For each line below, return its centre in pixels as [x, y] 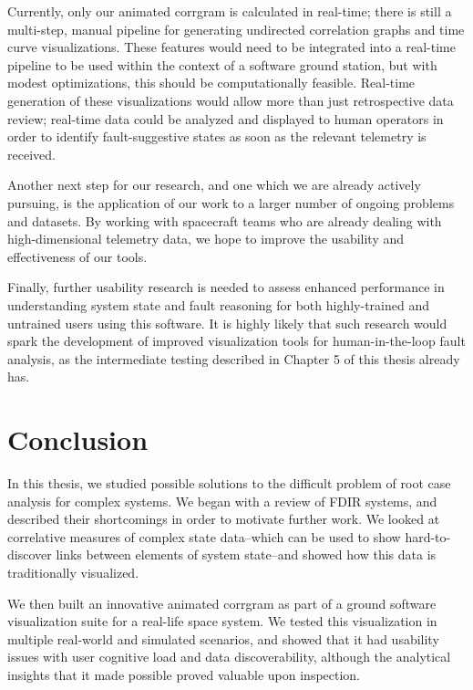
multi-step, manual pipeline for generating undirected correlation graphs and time [236, 29]
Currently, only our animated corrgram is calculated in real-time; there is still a [230, 11]
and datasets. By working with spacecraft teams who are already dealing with [225, 220]
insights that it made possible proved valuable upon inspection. [184, 674]
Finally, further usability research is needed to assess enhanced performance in [226, 287]
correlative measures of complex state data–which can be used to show [204, 536]
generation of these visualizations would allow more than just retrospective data [231, 100]
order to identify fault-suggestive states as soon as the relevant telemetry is [217, 136]
